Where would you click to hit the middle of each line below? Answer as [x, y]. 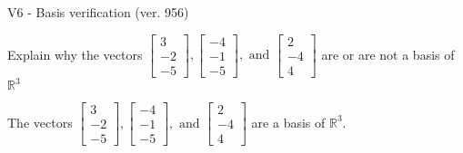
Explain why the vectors [75, 54]
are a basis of [288, 122]
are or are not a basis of [388, 54]
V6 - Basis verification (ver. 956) [98, 12]
